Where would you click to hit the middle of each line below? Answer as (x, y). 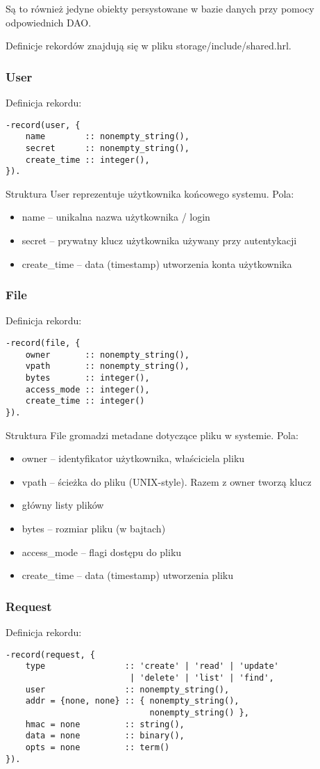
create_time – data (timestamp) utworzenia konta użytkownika (157, 263)
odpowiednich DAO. (49, 22)
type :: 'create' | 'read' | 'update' (152, 666)
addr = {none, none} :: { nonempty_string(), (132, 701)
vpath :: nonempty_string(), (107, 366)
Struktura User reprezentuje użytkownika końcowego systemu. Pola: (150, 193)
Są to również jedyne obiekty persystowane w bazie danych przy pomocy (160, 8)
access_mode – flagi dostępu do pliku (102, 552)
